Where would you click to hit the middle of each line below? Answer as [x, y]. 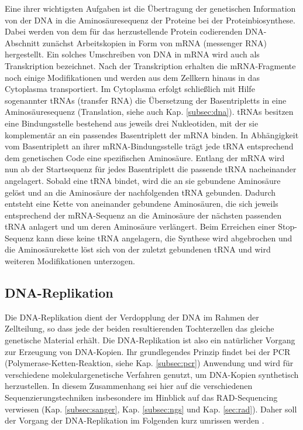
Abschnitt [22, 42]
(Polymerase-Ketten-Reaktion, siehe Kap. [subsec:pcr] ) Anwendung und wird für [149, 363]
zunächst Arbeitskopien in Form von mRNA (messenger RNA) [154, 42]
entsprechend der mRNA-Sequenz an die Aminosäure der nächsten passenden [143, 215]
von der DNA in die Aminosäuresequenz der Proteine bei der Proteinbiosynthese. [150, 20]
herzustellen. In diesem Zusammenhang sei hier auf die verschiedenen [129, 386]
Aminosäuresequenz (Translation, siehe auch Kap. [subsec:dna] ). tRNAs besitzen [149, 112]
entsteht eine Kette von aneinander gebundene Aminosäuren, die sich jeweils [142, 204]
